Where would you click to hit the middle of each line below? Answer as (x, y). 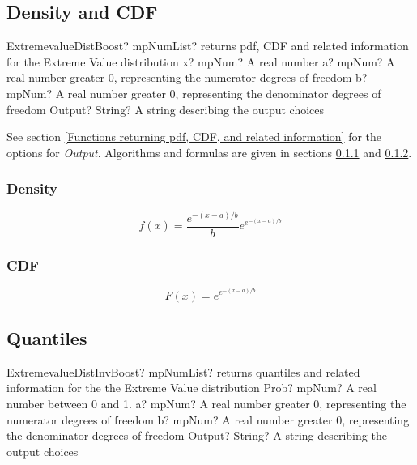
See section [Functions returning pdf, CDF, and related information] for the (194, 137)
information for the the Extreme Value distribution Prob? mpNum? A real (191, 388)
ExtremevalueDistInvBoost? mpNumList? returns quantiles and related (183, 371)
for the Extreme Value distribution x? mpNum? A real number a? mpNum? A (201, 61)
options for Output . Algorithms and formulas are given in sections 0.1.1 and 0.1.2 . (209, 152)
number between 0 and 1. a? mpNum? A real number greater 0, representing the (206, 403)
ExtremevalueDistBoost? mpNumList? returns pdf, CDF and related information (208, 46)
